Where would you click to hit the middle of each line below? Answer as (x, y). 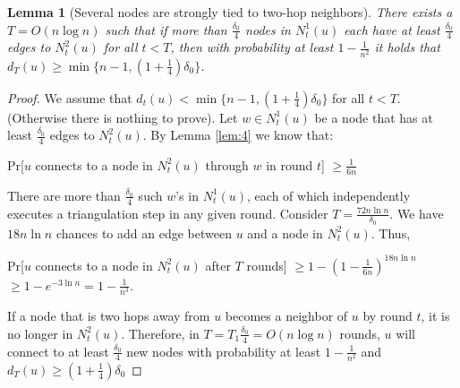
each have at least (392, 29)
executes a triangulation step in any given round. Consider (168, 213)
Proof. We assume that (70, 97)
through (227, 164)
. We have (417, 213)
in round (290, 164)
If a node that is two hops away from (109, 316)
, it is (435, 316)
